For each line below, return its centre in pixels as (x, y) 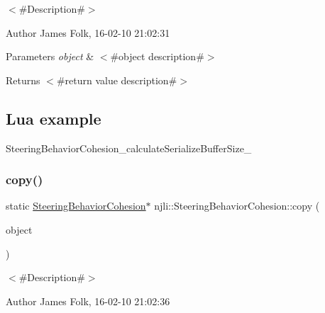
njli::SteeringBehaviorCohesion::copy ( (237, 206)
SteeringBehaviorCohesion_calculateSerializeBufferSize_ (129, 148)
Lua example (54, 118)
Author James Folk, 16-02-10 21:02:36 (88, 301)
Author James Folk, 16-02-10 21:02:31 (88, 32)
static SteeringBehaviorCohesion (76, 206)
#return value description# (117, 80)
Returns (23, 80)
